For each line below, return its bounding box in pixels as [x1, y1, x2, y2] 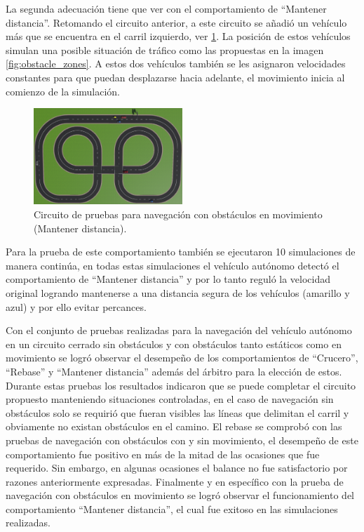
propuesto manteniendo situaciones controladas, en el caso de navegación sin [6, 392, 334, 406]
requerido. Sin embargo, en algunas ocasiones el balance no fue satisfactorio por [6, 460, 348, 475]
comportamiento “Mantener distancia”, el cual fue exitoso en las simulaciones [6, 501, 338, 516]
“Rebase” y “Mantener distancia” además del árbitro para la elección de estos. [6, 364, 342, 378]
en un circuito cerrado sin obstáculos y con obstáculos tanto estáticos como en [6, 336, 342, 351]
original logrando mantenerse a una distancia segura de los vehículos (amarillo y [6, 285, 350, 300]
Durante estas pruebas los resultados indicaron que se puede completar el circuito [6, 378, 356, 392]
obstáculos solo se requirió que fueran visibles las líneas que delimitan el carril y [6, 405, 349, 420]
